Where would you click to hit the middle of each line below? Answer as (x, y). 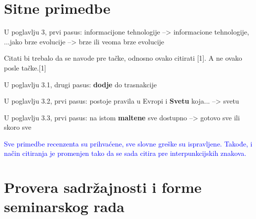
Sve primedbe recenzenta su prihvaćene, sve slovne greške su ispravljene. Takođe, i (128, 143)
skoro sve (18, 127)
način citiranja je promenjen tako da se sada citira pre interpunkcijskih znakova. (125, 153)
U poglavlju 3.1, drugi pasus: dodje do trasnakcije (80, 84)
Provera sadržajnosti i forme (103, 187)
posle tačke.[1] (25, 67)
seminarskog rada (64, 206)
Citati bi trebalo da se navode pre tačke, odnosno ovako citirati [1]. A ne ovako (123, 58)
